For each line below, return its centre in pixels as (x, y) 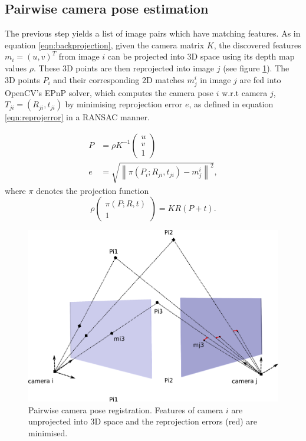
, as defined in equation (231, 104)
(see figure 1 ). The (256, 68)
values (16, 68)
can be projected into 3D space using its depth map (201, 56)
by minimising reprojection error (124, 104)
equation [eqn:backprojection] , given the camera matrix (105, 45)
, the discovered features (257, 45)
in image (215, 79)
